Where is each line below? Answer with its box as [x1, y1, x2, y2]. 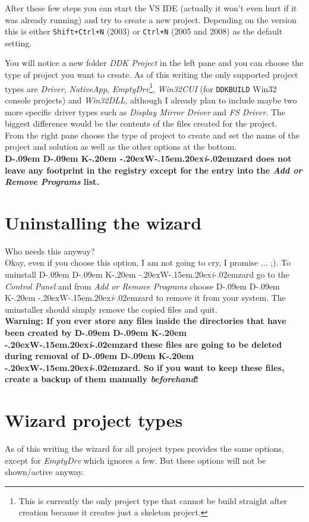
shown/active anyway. [5, 466, 84, 478]
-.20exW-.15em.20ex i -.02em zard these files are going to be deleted [5, 338, 282, 350]
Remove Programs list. [5, 175, 99, 188]
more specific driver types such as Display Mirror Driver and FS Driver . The [5, 105, 286, 118]
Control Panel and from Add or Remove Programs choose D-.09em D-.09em [5, 279, 280, 292]
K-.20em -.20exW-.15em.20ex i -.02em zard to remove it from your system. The [5, 291, 286, 304]
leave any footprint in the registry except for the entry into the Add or [5, 163, 302, 176]
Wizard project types [5, 408, 183, 432]
